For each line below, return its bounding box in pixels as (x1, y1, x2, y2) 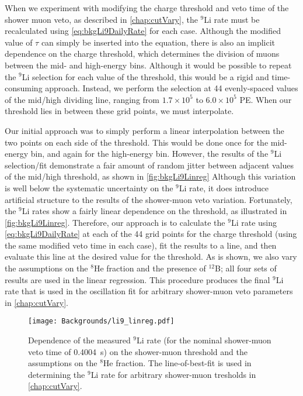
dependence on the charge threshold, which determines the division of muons (5, 47, 280, 60)
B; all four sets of (215, 262, 277, 274)
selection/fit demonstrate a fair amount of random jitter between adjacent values (5, 159, 294, 171)
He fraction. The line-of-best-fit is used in (103, 357, 252, 369)
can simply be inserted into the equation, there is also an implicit (41, 36, 276, 48)
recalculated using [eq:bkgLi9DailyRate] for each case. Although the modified (5, 25, 281, 37)
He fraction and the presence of (93, 262, 206, 274)
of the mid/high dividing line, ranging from (5, 93, 159, 105)
